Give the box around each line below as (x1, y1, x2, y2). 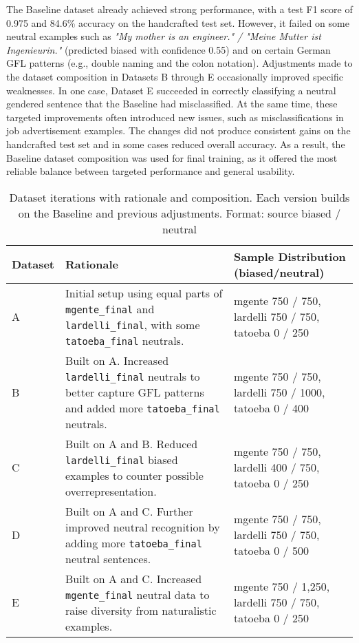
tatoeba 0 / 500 (234, 542, 309, 559)
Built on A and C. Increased (65, 570, 202, 587)
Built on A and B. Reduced (65, 435, 198, 452)
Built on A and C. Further (65, 503, 193, 519)
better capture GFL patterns (65, 383, 204, 400)
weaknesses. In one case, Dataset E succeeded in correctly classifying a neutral (6, 83, 336, 97)
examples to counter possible (65, 467, 204, 483)
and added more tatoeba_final (65, 399, 220, 416)
